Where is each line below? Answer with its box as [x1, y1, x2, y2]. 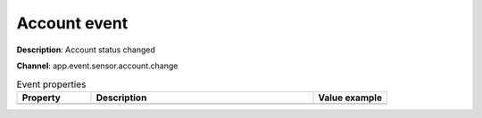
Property [21, 91, 62, 104]
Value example [318, 91, 383, 104]
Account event [16, 13, 129, 33]
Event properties [16, 78, 87, 90]
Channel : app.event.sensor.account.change [16, 60, 179, 71]
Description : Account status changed [16, 44, 156, 55]
